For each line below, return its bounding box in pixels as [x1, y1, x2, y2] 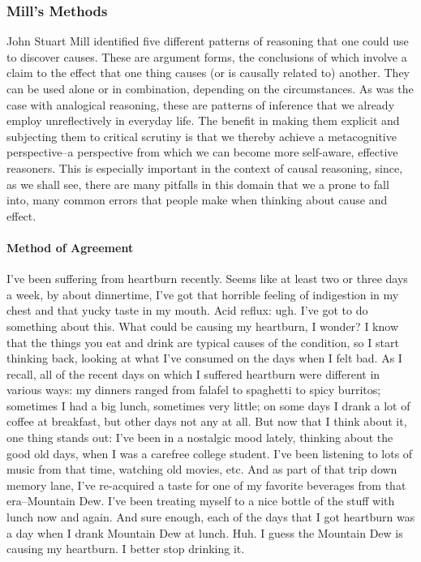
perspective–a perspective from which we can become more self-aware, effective [6, 144, 398, 161]
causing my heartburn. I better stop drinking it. [6, 540, 245, 557]
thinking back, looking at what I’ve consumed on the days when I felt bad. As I [6, 350, 402, 367]
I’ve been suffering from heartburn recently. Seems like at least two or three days [6, 270, 408, 287]
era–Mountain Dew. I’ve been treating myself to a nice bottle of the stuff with [6, 492, 395, 509]
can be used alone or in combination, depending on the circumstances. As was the [6, 80, 414, 97]
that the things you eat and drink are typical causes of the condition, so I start [6, 333, 399, 350]
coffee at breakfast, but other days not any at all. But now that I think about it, [6, 413, 407, 430]
